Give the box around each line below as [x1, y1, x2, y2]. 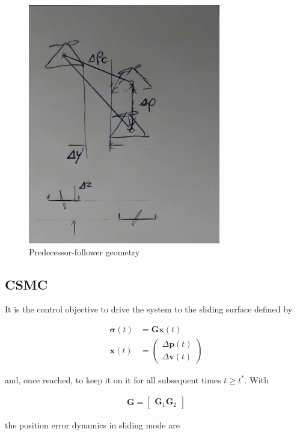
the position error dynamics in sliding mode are [5, 418, 180, 431]
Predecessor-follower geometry [29, 245, 140, 258]
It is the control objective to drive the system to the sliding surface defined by [5, 303, 293, 315]
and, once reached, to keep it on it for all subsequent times [5, 373, 221, 386]
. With [244, 373, 269, 386]
